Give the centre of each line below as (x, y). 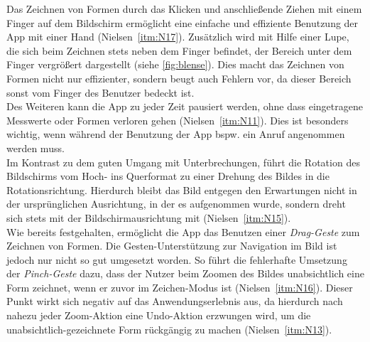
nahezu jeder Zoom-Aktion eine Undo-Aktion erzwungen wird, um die (159, 315)
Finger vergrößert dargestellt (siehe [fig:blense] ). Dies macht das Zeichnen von (175, 64)
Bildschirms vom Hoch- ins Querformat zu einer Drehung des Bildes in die (168, 176)
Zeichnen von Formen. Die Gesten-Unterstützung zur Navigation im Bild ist (172, 246)
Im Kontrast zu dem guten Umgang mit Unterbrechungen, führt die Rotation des (183, 162)
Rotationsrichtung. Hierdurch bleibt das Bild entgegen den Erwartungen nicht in (182, 189)
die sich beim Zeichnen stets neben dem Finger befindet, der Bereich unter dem (179, 50)
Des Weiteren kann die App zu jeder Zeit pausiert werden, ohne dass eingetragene (185, 106)
